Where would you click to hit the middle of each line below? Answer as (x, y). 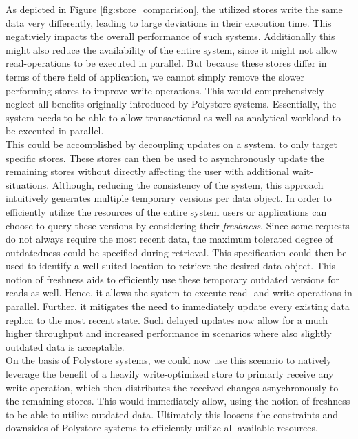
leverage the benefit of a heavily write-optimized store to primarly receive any (170, 374)
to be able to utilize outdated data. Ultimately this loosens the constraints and (172, 414)
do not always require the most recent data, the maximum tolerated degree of (169, 239)
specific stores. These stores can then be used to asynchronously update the (165, 157)
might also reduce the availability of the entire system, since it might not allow (172, 49)
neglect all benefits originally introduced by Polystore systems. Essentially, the (171, 104)
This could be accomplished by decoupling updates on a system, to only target (171, 144)
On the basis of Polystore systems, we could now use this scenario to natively (169, 360)
